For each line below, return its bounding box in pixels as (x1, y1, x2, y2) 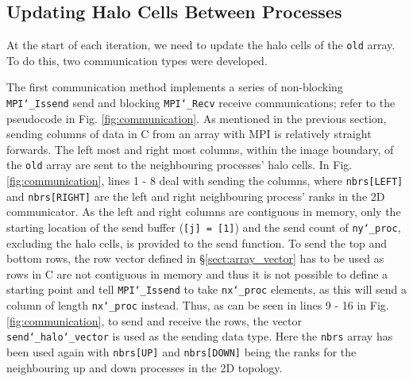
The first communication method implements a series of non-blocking (6, 79, 343, 95)
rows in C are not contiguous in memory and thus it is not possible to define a (6, 265, 388, 282)
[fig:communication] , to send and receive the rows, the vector (6, 312, 303, 329)
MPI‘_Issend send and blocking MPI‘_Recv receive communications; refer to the (6, 94, 396, 111)
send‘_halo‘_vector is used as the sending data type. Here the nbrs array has (6, 328, 393, 344)
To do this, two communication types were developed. (6, 52, 268, 68)
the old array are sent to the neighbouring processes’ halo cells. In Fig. (6, 156, 353, 173)
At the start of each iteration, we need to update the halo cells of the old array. (6, 37, 396, 53)
